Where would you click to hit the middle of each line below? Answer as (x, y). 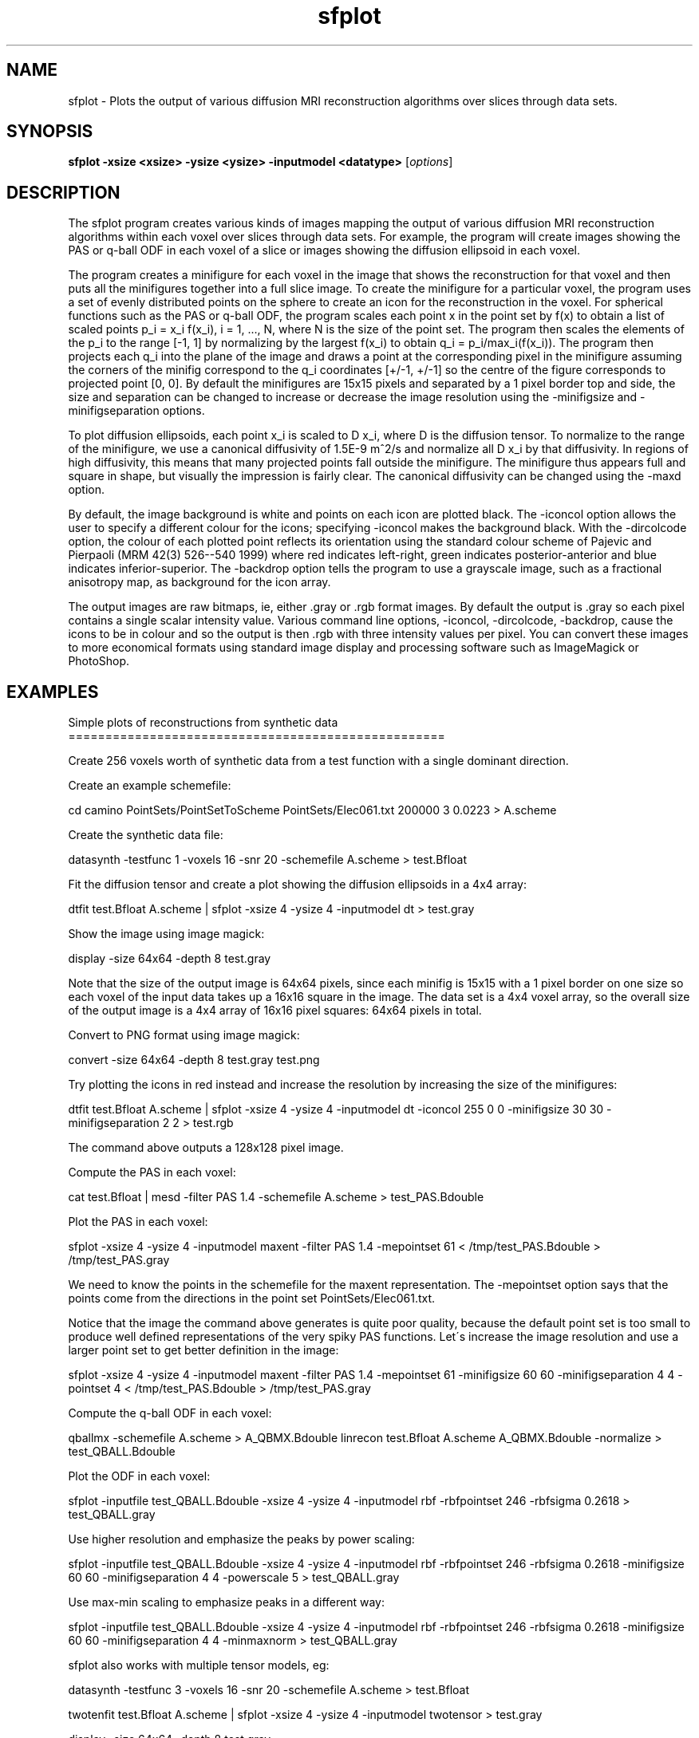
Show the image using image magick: (166, 934)
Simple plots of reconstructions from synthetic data (203, 723)
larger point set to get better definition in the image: (203, 1350)
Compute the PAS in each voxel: (152, 1172)
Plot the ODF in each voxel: (139, 1476)
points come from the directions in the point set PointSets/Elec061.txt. (252, 1299)
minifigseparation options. (136, 411)
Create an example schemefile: (150, 786)
